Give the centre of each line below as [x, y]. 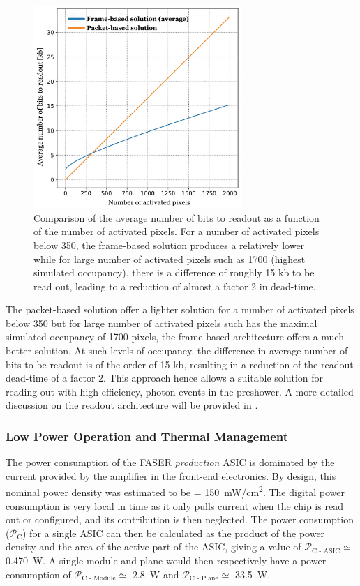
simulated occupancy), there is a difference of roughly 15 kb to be [174, 272]
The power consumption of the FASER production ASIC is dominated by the [170, 462]
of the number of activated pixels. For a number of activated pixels [177, 231]
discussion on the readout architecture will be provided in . [132, 405]
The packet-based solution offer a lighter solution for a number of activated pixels [180, 309]
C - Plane [204, 579]
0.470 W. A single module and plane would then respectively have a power [166, 561]
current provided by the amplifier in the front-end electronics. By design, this [171, 475]
